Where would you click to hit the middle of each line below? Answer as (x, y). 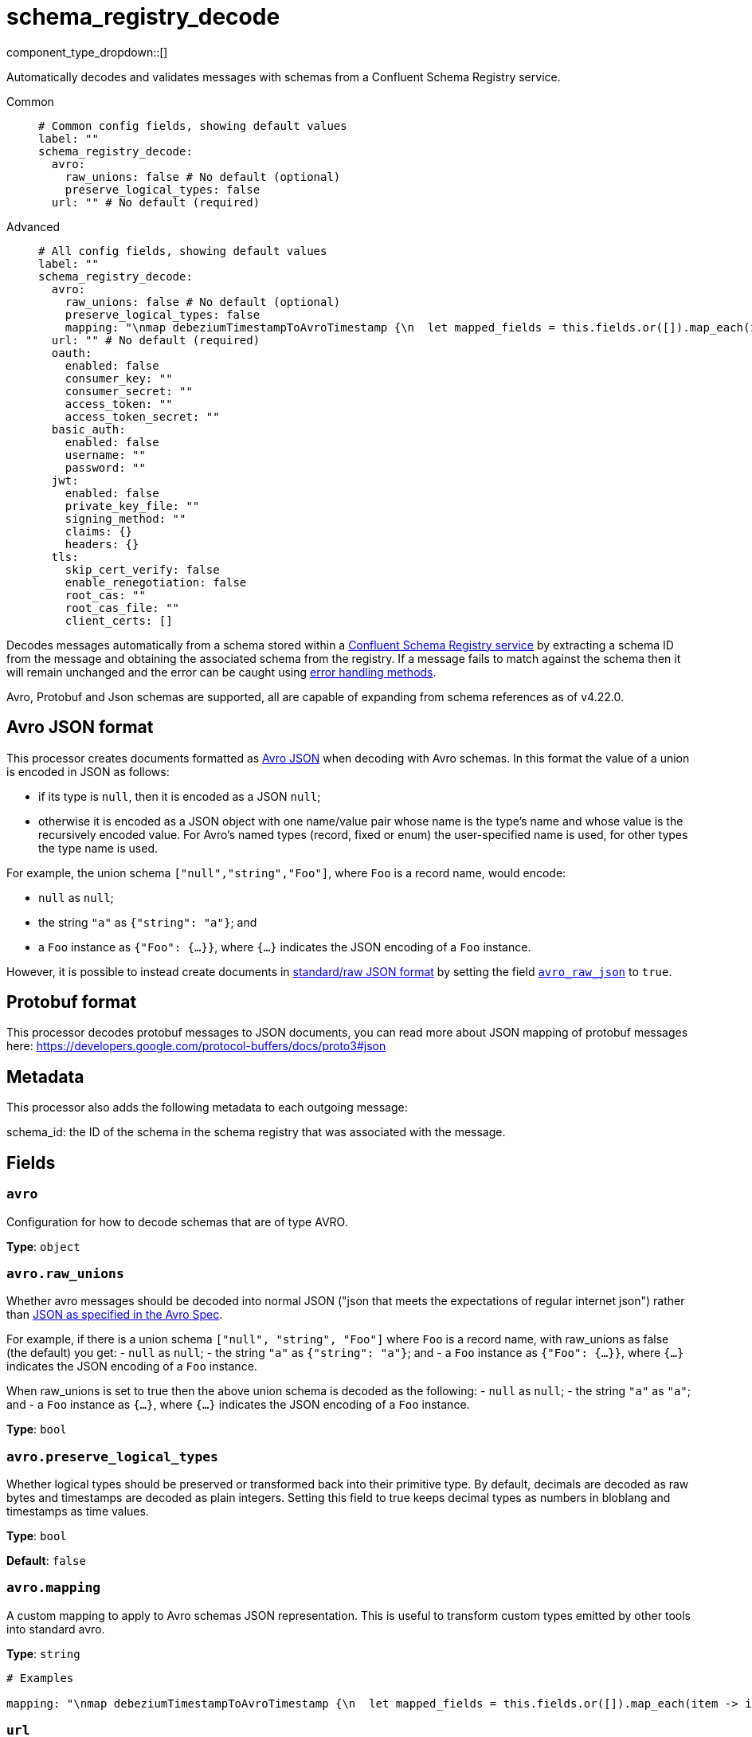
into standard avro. (56, 1629)
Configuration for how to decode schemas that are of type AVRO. (177, 1221)
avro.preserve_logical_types (112, 1457)
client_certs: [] (119, 620)
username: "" (105, 455)
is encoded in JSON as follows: (88, 771)
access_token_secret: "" (142, 416)
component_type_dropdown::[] (87, 52)
